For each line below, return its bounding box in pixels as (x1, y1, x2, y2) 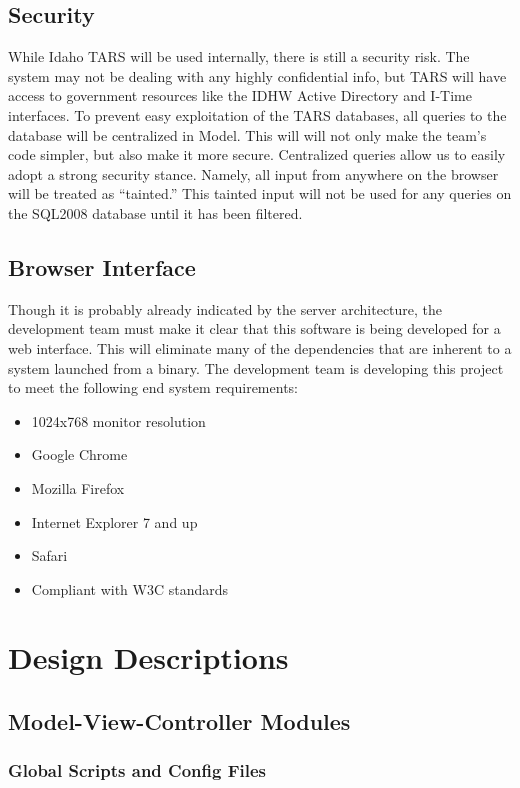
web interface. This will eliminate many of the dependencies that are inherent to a (8, 337, 512, 358)
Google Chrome (31, 444, 128, 465)
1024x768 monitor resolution (31, 410, 206, 431)
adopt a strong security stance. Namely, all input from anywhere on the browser (8, 163, 499, 184)
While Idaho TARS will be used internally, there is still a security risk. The (8, 46, 470, 67)
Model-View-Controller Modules (8, 706, 351, 737)
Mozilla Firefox (31, 477, 125, 498)
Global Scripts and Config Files (8, 758, 266, 783)
